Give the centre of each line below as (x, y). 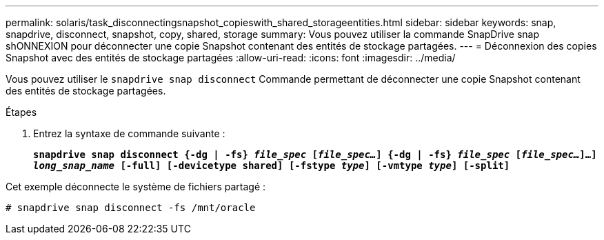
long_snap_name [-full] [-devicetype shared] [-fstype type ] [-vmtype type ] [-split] (272, 166)
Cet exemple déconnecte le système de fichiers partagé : (136, 187)
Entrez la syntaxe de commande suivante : (129, 133)
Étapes (21, 112)
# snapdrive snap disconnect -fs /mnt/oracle (131, 208)
